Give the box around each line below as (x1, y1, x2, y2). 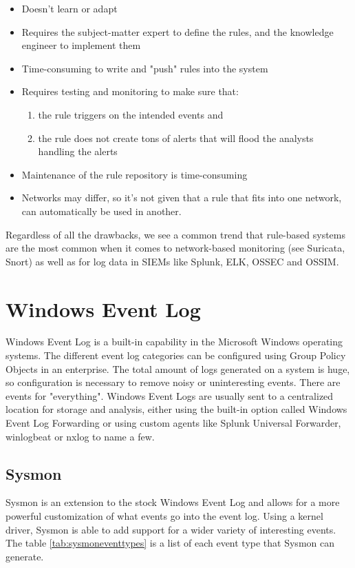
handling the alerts (38, 144, 118, 159)
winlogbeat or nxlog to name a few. (6, 429, 155, 443)
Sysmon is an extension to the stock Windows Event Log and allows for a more (6, 495, 340, 509)
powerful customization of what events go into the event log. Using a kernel (6, 508, 323, 523)
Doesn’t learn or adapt (21, 1, 118, 15)
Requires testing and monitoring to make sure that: (21, 84, 239, 99)
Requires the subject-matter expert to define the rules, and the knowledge (21, 24, 334, 39)
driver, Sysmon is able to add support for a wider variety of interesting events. (6, 522, 336, 536)
